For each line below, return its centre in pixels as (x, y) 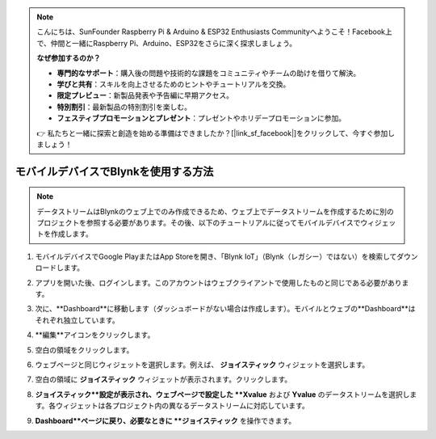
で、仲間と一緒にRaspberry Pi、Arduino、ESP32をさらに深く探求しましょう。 (167, 43)
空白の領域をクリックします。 (84, 350)
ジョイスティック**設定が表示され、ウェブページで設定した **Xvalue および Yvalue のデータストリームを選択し (222, 394)
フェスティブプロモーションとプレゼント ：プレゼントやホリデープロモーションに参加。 (201, 118)
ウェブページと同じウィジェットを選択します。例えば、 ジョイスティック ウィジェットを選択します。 (202, 365)
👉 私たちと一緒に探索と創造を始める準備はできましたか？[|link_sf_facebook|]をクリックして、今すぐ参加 (212, 133)
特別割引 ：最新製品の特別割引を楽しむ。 (124, 107)
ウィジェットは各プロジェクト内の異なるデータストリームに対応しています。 (182, 406)
